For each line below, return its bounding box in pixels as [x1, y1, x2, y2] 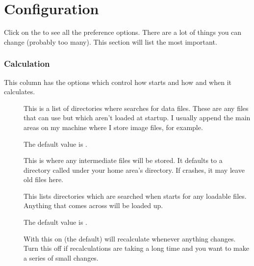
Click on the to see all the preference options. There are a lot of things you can [4, 27, 242, 37]
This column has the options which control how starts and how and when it [4, 77, 232, 87]
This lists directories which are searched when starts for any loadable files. [24, 190, 247, 201]
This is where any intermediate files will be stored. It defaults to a [24, 155, 223, 165]
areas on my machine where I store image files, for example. [24, 122, 203, 132]
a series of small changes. [24, 252, 99, 263]
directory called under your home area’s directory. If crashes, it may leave [24, 164, 245, 175]
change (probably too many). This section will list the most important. [4, 36, 217, 47]
